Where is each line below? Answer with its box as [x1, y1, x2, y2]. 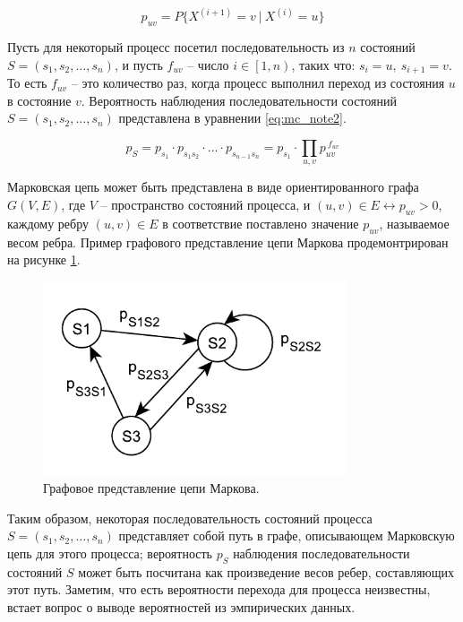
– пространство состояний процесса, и [100, 195, 311, 214]
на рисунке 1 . [7, 250, 81, 269]
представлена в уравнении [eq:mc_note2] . [118, 108, 347, 127]
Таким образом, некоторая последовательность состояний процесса [7, 508, 373, 527]
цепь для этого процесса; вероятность [7, 543, 212, 562]
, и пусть [114, 55, 163, 73]
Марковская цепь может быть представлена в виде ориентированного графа [7, 177, 419, 196]
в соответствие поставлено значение [162, 213, 359, 232]
